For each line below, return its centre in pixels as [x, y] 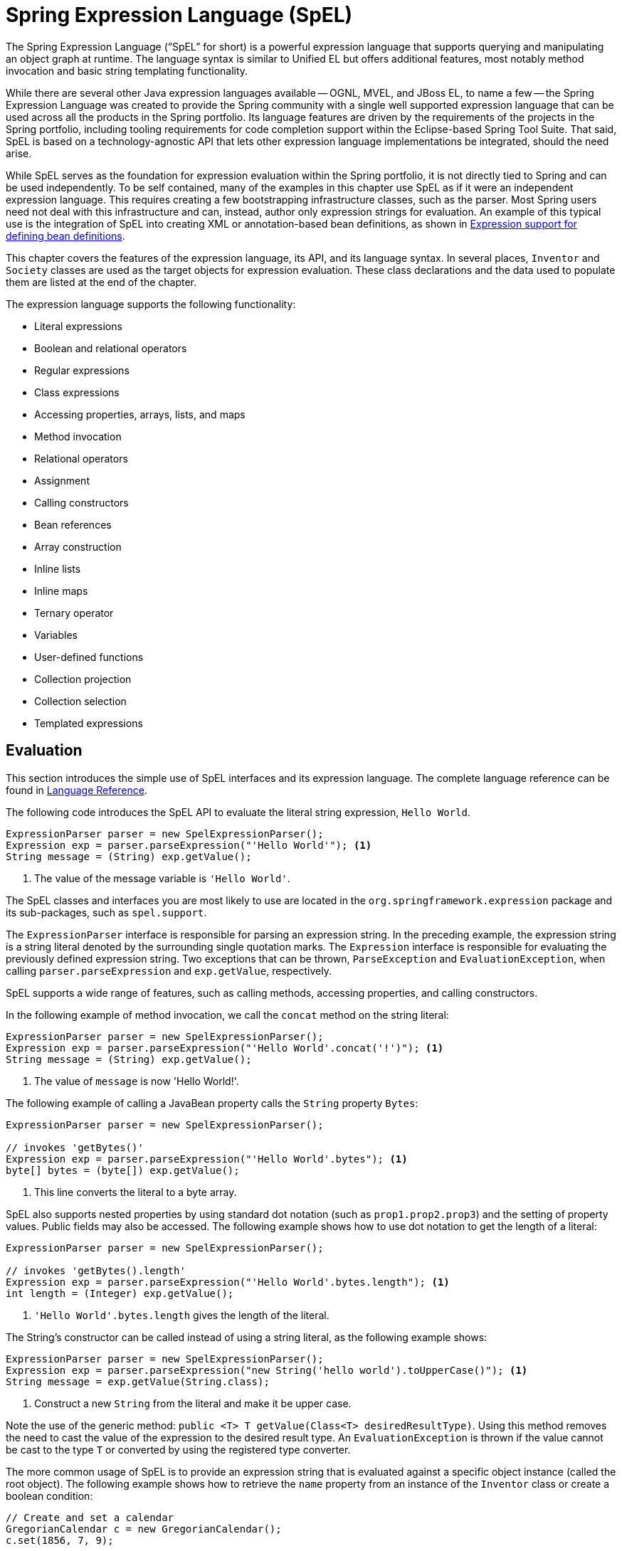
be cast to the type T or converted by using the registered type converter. [178, 1449]
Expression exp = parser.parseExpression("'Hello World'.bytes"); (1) [207, 1159]
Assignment [62, 480]
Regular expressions [82, 370]
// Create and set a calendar [90, 1517]
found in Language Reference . [77, 790]
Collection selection [80, 701]
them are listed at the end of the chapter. [101, 282]
